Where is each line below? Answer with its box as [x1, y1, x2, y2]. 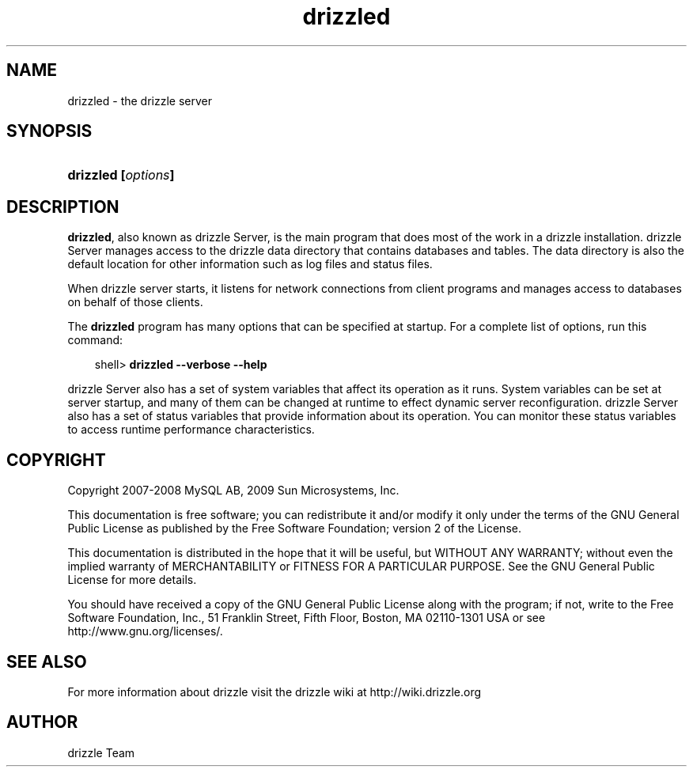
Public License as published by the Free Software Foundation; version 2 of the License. [67, 521, 521, 536]
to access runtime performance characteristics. [67, 422, 315, 437]
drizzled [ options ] [67, 167, 175, 184]
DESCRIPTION [6, 196, 119, 217]
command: [67, 333, 123, 347]
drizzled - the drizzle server [67, 93, 213, 108]
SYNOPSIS [6, 121, 93, 142]
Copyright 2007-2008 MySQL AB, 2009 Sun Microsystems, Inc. [67, 483, 400, 498]
